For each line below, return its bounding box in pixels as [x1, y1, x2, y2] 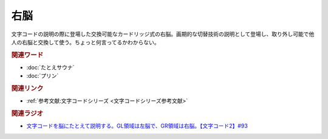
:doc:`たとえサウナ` [26, 64, 75, 71]
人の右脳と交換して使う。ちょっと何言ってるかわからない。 [11, 38, 160, 46]
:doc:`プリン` [26, 72, 59, 80]
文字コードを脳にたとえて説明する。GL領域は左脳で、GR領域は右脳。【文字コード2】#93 [26, 122, 248, 130]
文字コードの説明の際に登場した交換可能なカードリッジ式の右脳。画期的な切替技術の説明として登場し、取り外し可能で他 [11, 30, 315, 38]
